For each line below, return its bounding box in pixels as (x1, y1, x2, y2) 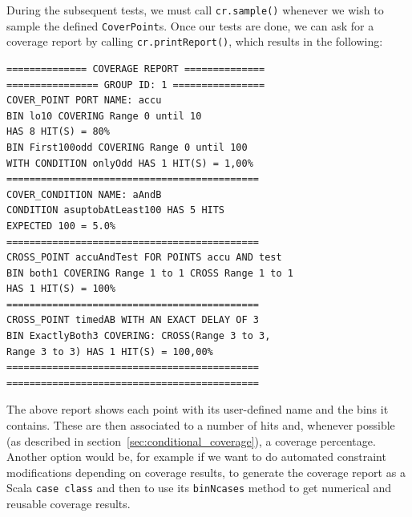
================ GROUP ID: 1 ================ (6, 79, 265, 91)
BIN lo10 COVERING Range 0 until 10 (6, 110, 202, 122)
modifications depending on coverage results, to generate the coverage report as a (6, 463, 406, 480)
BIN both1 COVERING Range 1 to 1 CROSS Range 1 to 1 (6, 267, 293, 279)
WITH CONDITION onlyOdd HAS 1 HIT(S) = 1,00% (6, 157, 253, 169)
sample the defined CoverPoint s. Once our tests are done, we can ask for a (6, 17, 374, 34)
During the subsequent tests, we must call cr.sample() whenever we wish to (6, 2, 384, 18)
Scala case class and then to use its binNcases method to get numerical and (6, 479, 391, 496)
